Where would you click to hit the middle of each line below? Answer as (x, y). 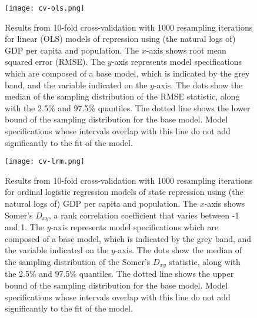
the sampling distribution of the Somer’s (78, 261)
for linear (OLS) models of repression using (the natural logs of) (120, 39)
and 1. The (24, 227)
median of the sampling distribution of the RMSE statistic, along (122, 96)
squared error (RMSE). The (55, 62)
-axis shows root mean (186, 50)
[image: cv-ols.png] (45, 8)
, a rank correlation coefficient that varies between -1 (144, 215)
